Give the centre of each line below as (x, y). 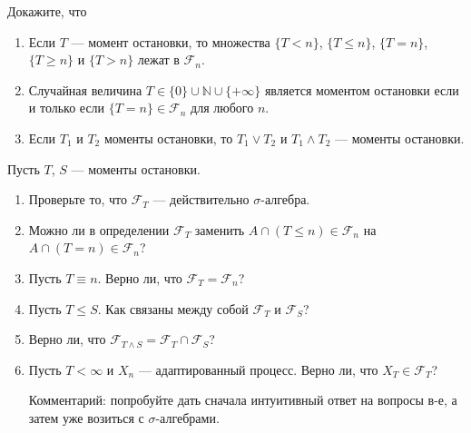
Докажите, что (47, 11)
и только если (67, 108)
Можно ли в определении (99, 229)
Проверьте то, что (78, 199)
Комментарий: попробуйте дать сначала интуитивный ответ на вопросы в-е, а (243, 400)
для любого (222, 108)
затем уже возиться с (86, 417)
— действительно (201, 199)
